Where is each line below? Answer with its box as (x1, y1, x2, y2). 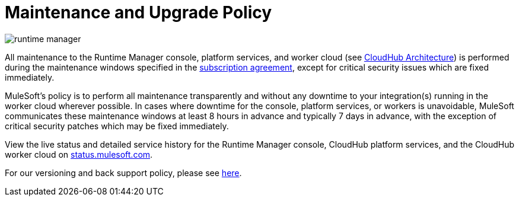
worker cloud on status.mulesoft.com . (5, 149, 153, 159)
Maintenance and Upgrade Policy (5, 2, 272, 23)
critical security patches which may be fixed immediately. (5, 120, 229, 131)
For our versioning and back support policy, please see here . (5, 167, 242, 178)
